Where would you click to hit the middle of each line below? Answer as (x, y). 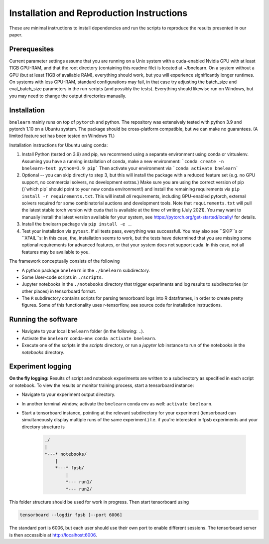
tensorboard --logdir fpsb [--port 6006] (71, 515)
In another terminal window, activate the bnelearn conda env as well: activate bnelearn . (117, 403)
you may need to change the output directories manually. (68, 96)
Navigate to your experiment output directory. (68, 394)
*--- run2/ (79, 489)
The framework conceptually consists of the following (65, 261)
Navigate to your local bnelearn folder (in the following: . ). (83, 331)
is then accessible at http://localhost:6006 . (53, 535)
